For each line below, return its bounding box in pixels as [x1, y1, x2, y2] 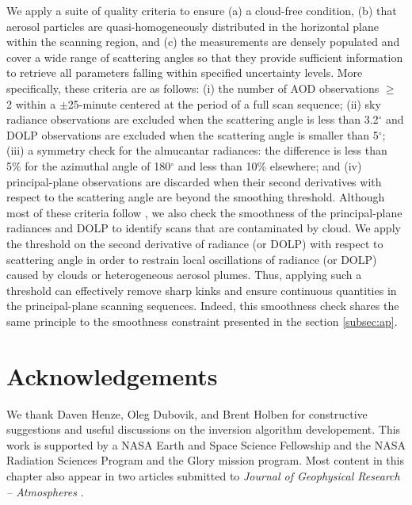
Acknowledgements [6, 359, 218, 392]
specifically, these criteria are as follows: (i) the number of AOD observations [6, 79, 380, 96]
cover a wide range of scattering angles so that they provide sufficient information [6, 48, 403, 65]
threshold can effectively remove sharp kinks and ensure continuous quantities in [6, 281, 397, 298]
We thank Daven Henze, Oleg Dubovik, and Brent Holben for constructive [6, 405, 368, 422]
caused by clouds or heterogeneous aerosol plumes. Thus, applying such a [6, 266, 362, 283]
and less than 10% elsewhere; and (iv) [177, 157, 362, 174]
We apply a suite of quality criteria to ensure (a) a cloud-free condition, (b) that [6, 2, 397, 18]
